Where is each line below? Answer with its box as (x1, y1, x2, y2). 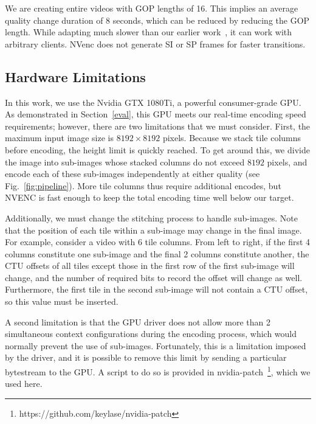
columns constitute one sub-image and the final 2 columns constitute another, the (5, 247, 309, 260)
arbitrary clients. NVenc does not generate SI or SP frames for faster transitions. (5, 37, 306, 50)
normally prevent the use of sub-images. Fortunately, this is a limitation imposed (5, 339, 306, 352)
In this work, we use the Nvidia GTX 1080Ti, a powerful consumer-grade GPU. (5, 96, 301, 108)
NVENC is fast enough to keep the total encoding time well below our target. (5, 191, 294, 204)
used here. (5, 377, 43, 390)
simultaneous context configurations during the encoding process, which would (5, 327, 297, 340)
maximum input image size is (5, 131, 114, 144)
